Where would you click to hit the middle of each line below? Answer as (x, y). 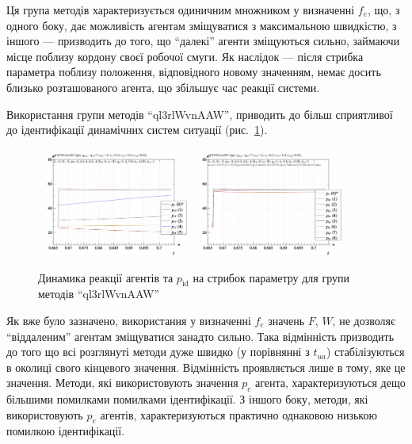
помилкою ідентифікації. (66, 431)
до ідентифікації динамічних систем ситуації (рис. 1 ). (137, 130)
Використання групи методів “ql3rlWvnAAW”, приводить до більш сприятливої (200, 114)
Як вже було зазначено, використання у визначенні (129, 320)
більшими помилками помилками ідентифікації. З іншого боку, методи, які (187, 399)
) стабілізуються (366, 352)
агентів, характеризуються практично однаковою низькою (238, 414)
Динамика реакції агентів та (106, 277)
